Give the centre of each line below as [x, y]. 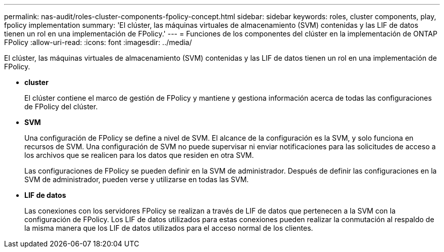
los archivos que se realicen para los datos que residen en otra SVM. [139, 155]
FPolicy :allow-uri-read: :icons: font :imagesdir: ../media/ [98, 42]
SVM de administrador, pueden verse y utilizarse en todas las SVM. [137, 179]
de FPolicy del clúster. [61, 107]
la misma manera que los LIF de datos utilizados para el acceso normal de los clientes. [169, 228]
